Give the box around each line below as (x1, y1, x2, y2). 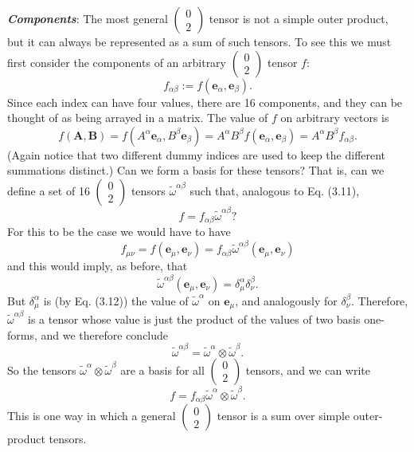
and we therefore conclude (41, 326, 169, 343)
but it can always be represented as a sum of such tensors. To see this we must (7, 33, 392, 49)
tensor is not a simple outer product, (209, 10, 389, 26)
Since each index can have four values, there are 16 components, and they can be (7, 93, 403, 110)
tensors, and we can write (245, 361, 371, 378)
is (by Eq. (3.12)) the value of (43, 292, 189, 309)
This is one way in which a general (7, 407, 176, 424)
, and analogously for (235, 292, 338, 309)
